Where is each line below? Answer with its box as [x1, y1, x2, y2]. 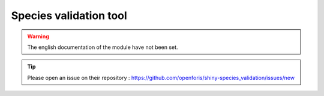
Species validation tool [11, 9, 127, 22]
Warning [27, 33, 49, 40]
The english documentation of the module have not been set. [27, 44, 178, 51]
